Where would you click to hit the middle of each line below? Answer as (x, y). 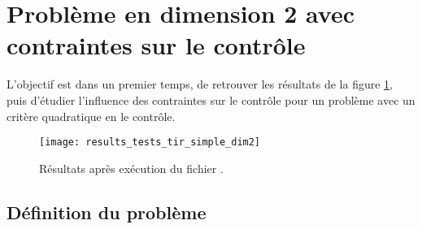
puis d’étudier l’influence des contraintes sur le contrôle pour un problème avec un (211, 99)
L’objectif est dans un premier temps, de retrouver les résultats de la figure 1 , (200, 84)
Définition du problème (107, 212)
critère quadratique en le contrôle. (91, 116)
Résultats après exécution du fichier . (131, 168)
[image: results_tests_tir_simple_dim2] (150, 143)
